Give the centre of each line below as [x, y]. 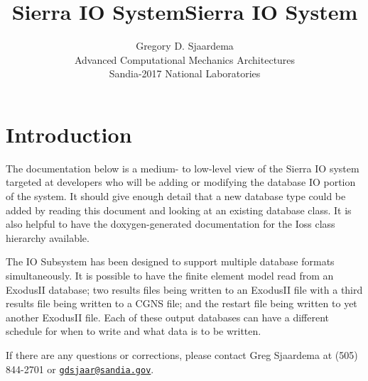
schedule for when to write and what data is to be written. [134, 331]
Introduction [69, 134]
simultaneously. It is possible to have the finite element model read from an [170, 275]
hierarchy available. [48, 237]
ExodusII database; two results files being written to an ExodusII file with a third [184, 289]
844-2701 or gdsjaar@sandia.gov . [80, 369]
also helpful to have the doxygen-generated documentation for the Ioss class [171, 224]
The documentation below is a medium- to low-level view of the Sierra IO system [183, 168]
